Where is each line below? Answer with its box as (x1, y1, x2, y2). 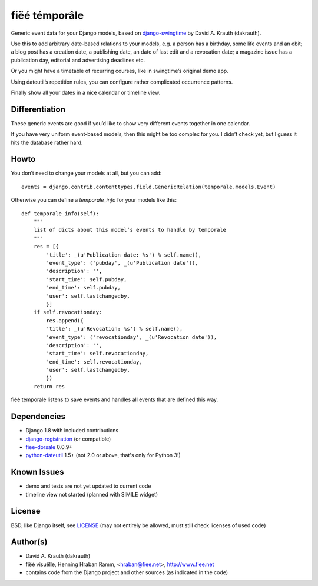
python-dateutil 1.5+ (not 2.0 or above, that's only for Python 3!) (25, 452, 181, 459)
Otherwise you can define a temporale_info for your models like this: (11, 197, 177, 204)
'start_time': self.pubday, (46, 276, 127, 282)
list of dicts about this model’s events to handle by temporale (33, 227, 227, 234)
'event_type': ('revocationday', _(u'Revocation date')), (46, 334, 217, 341)
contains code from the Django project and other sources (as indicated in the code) (25, 569, 228, 576)
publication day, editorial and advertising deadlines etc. (11, 56, 145, 64)
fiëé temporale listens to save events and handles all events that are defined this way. (11, 396, 218, 403)
